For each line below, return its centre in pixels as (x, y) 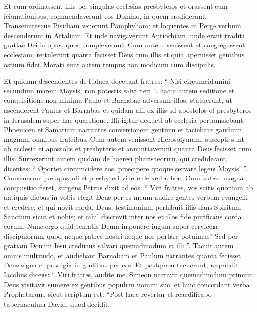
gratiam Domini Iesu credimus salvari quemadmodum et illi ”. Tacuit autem (119, 245)
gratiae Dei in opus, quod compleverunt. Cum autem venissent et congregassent (125, 45)
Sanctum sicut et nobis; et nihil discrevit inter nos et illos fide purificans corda (123, 216)
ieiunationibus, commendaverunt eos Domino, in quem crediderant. (105, 16)
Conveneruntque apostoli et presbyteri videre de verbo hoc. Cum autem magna (124, 178)
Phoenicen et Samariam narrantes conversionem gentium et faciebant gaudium (123, 129)
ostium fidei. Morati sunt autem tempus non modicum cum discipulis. (110, 64)
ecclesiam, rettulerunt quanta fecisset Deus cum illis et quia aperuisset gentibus (124, 54)
